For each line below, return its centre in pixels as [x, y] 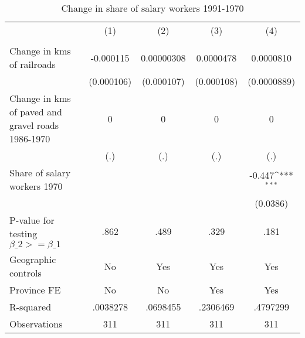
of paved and [36, 112]
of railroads [33, 64]
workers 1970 [36, 186]
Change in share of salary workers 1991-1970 [152, 8]
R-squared [30, 307]
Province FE [35, 290]
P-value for [32, 220]
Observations [36, 324]
